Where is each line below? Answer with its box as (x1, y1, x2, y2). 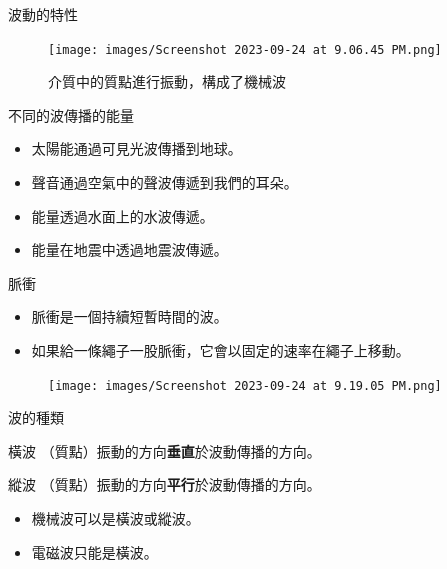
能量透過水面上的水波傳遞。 (31, 205, 214, 226)
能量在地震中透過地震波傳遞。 (31, 239, 228, 260)
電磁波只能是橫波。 (31, 541, 158, 562)
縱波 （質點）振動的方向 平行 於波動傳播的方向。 (8, 474, 321, 495)
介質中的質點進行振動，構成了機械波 (48, 71, 286, 92)
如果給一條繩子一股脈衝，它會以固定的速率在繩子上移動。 (31, 340, 410, 360)
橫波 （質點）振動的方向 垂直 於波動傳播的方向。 (8, 440, 321, 461)
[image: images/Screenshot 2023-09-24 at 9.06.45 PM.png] (48, 42, 442, 57)
